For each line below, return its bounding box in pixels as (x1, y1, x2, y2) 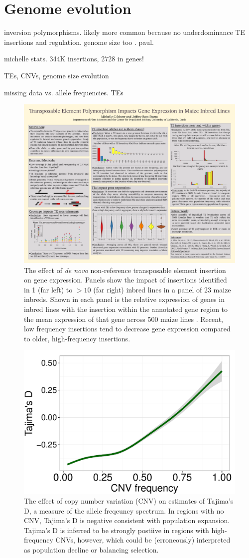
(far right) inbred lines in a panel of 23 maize (93, 284, 231, 294)
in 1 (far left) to (24, 284, 73, 294)
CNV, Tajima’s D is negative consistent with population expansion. (24, 515, 230, 526)
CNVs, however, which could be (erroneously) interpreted (55, 535, 231, 545)
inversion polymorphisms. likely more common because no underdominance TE (4, 27, 246, 37)
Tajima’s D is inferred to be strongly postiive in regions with (24, 525, 209, 535)
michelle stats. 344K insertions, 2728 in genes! (4, 53, 144, 64)
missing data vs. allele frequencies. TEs (4, 87, 124, 97)
